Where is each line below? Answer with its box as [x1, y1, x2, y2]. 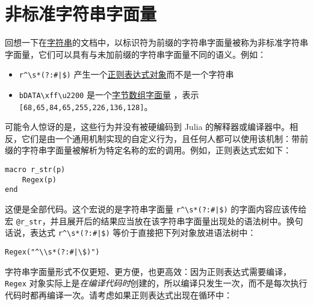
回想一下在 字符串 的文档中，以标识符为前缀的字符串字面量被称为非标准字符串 [5, 36, 308, 49]
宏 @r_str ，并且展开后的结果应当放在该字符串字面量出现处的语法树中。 [5, 214, 287, 227]
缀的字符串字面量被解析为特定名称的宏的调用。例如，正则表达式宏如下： [5, 144, 291, 156]
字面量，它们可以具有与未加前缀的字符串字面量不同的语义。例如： [5, 48, 266, 60]
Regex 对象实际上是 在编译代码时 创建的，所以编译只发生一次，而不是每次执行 [5, 277, 308, 289]
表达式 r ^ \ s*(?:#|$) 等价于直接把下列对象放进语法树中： [29, 226, 256, 239]
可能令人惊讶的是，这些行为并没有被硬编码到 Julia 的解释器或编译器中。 [5, 120, 290, 133]
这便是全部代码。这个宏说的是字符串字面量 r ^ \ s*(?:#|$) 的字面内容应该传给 [5, 203, 307, 215]
